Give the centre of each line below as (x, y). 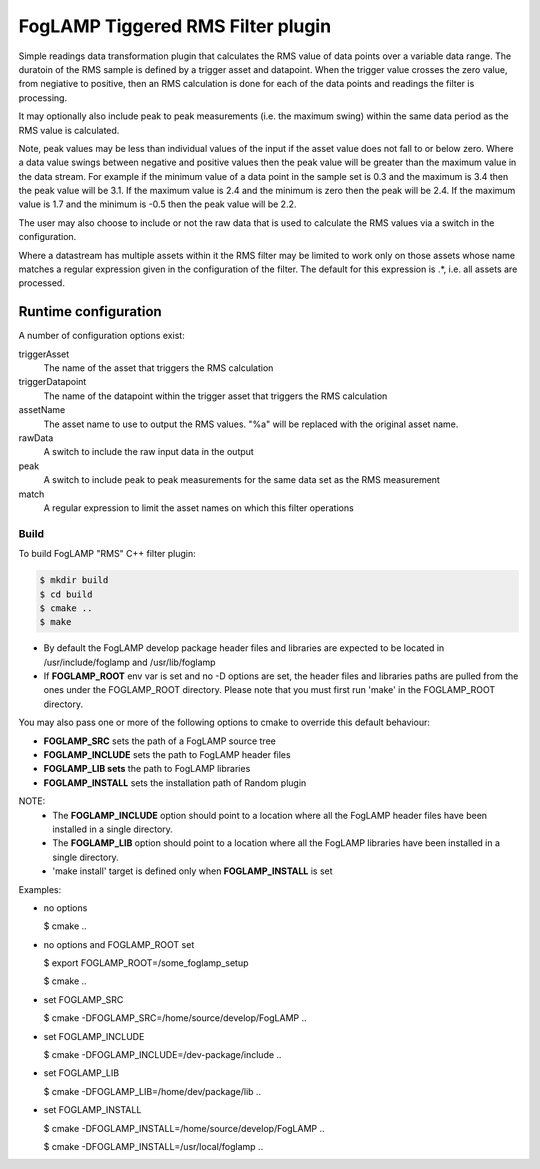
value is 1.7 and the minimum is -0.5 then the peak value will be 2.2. (157, 204)
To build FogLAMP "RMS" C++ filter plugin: (107, 554)
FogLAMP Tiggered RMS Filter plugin (175, 26)
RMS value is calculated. (69, 130)
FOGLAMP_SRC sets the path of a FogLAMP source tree (160, 741)
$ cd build (66, 594)
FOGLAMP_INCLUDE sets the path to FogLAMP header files (167, 755)
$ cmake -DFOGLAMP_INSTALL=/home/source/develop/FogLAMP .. (184, 1128)
